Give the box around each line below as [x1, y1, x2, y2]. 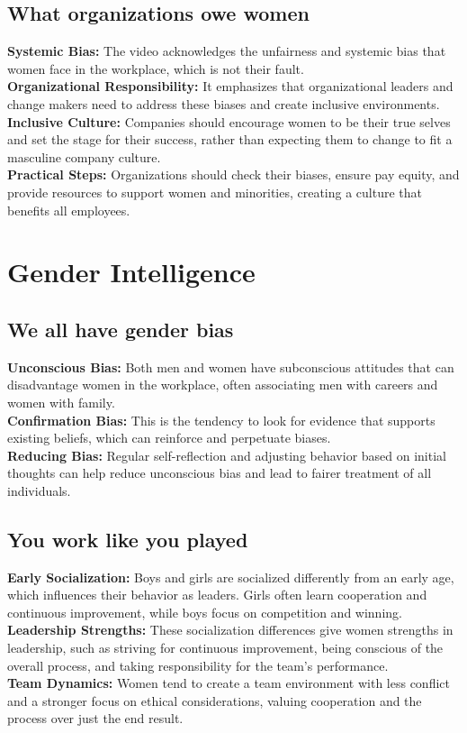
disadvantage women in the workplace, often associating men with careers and [7, 375, 438, 394]
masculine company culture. [7, 147, 161, 166]
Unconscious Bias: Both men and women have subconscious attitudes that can [7, 357, 454, 376]
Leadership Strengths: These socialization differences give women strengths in [7, 620, 454, 639]
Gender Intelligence [7, 253, 256, 290]
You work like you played [7, 525, 248, 553]
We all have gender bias [7, 315, 234, 343]
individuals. [7, 481, 71, 499]
